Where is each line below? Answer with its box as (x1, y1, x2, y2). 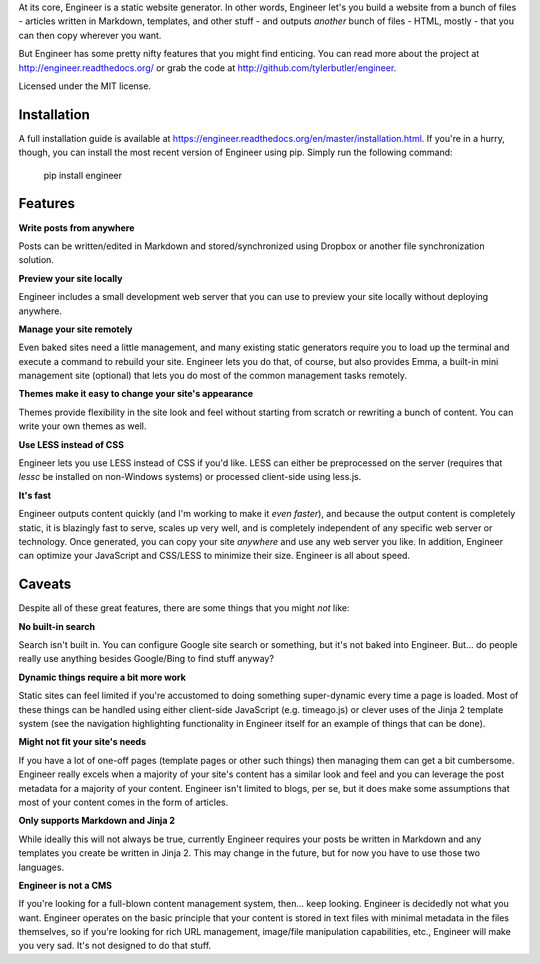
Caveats (18, 576, 72, 593)
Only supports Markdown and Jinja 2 (18, 815, 175, 827)
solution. (18, 254, 55, 266)
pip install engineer (43, 169, 123, 181)
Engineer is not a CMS (18, 879, 112, 891)
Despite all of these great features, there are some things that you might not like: (18, 602, 350, 614)
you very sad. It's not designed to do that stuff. (18, 940, 212, 952)
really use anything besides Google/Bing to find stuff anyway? (18, 653, 275, 665)
